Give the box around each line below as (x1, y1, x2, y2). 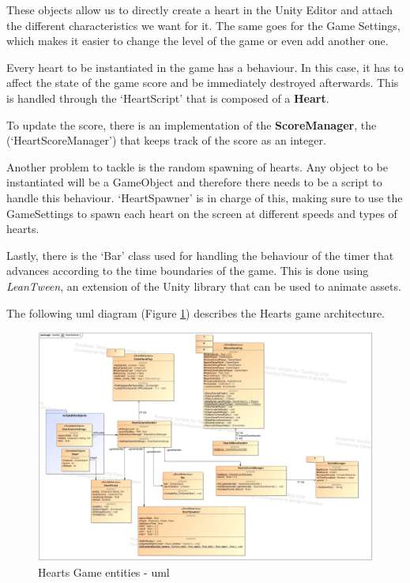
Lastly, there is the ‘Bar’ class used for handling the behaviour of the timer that (6, 246, 394, 263)
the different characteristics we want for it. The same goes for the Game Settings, (6, 17, 401, 33)
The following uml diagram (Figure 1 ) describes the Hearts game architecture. (6, 304, 385, 321)
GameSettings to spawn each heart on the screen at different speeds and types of (6, 205, 397, 221)
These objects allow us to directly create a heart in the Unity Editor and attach (6, 2, 393, 17)
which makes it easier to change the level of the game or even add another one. (6, 32, 389, 49)
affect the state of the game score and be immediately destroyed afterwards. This (6, 74, 399, 91)
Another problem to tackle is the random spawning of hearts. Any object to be (6, 158, 388, 175)
